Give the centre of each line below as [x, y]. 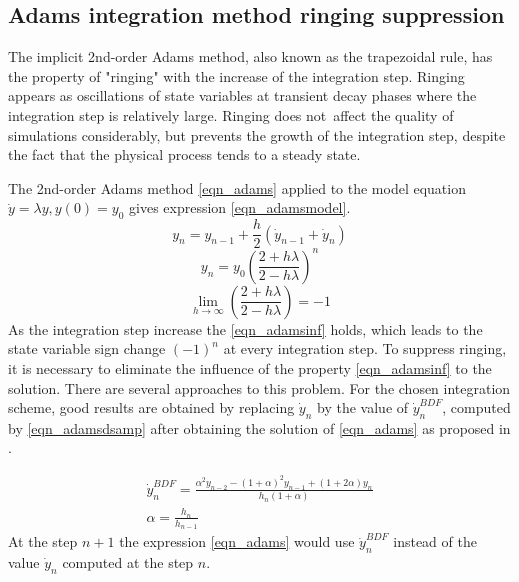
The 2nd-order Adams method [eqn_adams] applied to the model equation [237, 187]
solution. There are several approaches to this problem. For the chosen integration [259, 387]
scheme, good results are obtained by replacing [151, 407]
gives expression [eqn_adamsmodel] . [240, 207]
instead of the [435, 541]
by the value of [363, 407]
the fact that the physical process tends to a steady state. [184, 154]
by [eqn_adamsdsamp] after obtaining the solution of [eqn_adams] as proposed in [259, 427]
